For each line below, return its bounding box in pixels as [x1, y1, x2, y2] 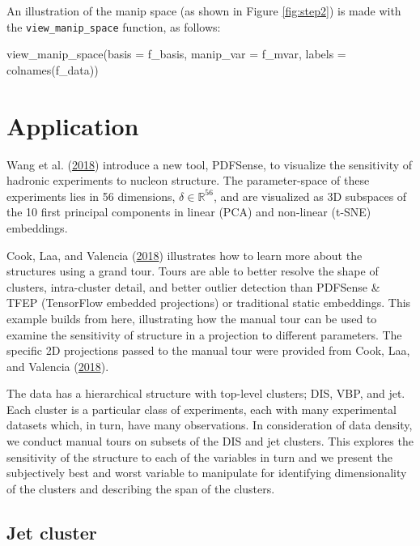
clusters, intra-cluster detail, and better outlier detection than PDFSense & [6, 278, 380, 295]
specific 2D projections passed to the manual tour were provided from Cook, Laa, [6, 342, 410, 359]
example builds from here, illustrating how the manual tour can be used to [6, 309, 377, 326]
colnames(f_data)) [6, 61, 99, 78]
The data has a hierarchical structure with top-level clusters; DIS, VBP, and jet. [6, 385, 405, 402]
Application [6, 109, 139, 142]
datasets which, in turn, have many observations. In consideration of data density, [6, 416, 413, 433]
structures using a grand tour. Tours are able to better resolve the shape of [6, 262, 379, 279]
